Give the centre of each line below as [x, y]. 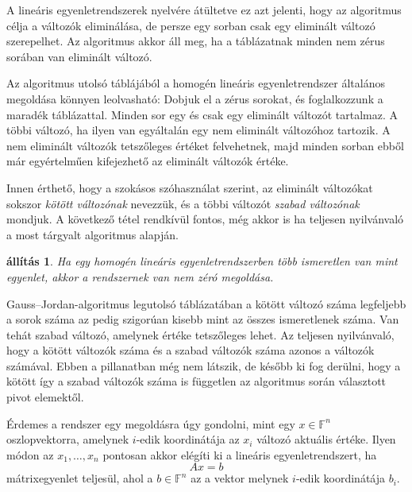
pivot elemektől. [45, 397]
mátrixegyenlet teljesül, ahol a [80, 478]
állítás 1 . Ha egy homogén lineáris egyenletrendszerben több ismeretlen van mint [202, 261]
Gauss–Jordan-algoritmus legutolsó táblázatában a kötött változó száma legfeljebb [206, 303]
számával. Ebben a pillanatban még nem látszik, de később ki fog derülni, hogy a [204, 365]
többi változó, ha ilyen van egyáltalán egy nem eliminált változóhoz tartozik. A [198, 130]
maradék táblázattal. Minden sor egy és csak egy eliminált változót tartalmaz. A [202, 114]
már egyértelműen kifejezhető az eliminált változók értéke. [148, 161]
